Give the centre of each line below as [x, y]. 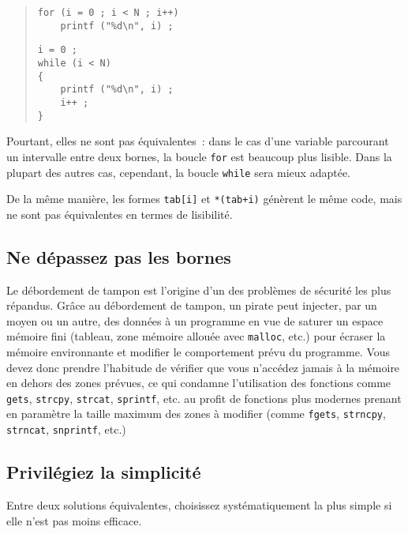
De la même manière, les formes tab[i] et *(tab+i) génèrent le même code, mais [204, 199]
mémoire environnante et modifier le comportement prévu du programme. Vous [198, 352]
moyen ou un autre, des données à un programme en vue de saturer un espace [195, 320]
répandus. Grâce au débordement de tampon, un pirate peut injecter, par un [192, 305]
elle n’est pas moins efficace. [74, 520]
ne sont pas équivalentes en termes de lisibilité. [120, 214]
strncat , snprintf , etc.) [66, 429]
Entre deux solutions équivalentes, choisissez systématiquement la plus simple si [199, 505]
